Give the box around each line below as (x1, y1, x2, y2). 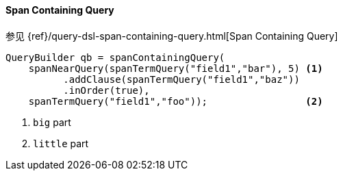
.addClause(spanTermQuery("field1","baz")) (63, 73, 300, 85)
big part (33, 116, 71, 128)
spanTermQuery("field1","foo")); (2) (28, 95, 323, 107)
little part (33, 137, 89, 149)
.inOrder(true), (63, 84, 150, 96)
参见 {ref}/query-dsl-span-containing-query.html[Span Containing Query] (5, 29, 338, 42)
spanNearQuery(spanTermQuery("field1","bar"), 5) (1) (28, 62, 323, 74)
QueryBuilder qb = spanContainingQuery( (5, 51, 225, 63)
